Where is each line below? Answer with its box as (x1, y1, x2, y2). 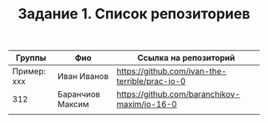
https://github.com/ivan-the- (116, 65, 227, 77)
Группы (15, 53, 46, 64)
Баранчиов (57, 89, 100, 100)
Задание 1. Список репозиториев (18, 5, 250, 23)
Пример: (12, 65, 46, 77)
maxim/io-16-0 (116, 99, 177, 110)
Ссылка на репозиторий (136, 53, 235, 64)
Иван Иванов (57, 71, 109, 82)
